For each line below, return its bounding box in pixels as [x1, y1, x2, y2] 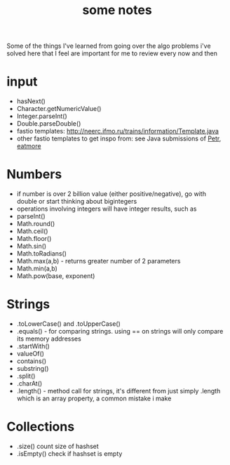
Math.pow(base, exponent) [16, 272, 95, 280]
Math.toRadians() [16, 249, 67, 258]
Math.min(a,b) [16, 264, 57, 273]
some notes [82, 2, 152, 18]
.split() [16, 372, 36, 380]
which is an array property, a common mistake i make [16, 394, 172, 402]
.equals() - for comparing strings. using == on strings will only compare [16, 327, 224, 335]
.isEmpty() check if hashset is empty [16, 449, 123, 458]
